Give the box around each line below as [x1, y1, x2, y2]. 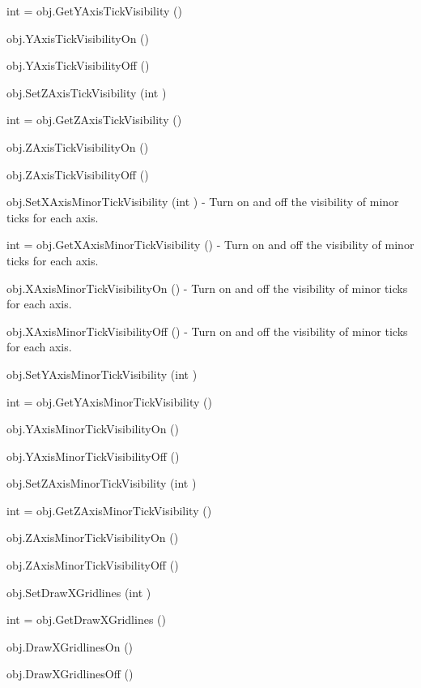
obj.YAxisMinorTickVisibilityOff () [6, 447, 180, 464]
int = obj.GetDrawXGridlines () [6, 611, 166, 628]
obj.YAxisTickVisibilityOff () [6, 57, 150, 74]
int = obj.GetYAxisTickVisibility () [6, 2, 182, 19]
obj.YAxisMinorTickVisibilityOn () [6, 420, 179, 437]
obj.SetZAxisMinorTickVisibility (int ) [6, 475, 197, 492]
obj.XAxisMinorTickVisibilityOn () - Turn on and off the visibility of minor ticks [6, 279, 408, 296]
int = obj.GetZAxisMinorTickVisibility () [6, 501, 212, 518]
